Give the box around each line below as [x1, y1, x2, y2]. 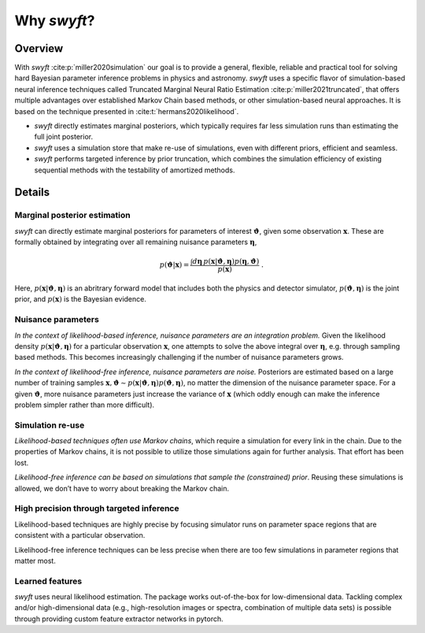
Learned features [14, 576, 83, 587]
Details [14, 186, 50, 199]
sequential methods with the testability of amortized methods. [34, 165, 235, 175]
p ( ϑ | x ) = [159, 261, 190, 269]
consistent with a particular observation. [14, 531, 146, 540]
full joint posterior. [34, 132, 94, 142]
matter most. [14, 556, 57, 565]
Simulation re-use [14, 420, 85, 431]
